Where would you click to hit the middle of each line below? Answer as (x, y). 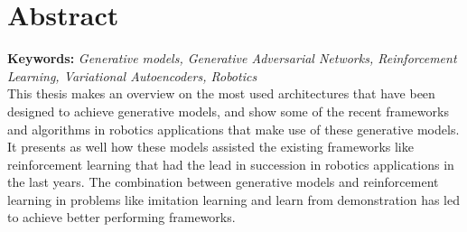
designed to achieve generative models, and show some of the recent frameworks (228, 111)
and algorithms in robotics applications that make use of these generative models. (233, 129)
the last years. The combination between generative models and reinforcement (223, 182)
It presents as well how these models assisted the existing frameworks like (210, 147)
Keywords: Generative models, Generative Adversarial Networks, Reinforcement (232, 58)
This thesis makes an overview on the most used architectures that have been (221, 93)
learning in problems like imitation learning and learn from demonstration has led (234, 199)
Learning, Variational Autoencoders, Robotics (132, 75)
